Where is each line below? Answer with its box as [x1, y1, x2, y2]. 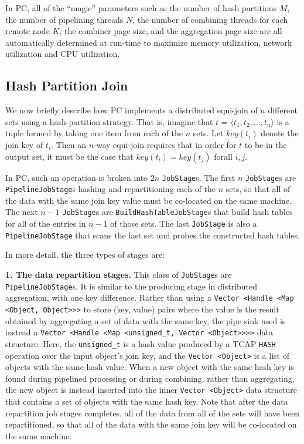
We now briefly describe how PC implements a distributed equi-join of [5, 104, 258, 116]
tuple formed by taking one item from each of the [5, 127, 183, 139]
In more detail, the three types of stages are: [5, 248, 165, 261]
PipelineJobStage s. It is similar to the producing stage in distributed [5, 280, 258, 292]
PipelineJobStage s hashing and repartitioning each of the [5, 183, 216, 195]
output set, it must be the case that [5, 150, 134, 162]
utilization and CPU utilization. [5, 48, 120, 60]
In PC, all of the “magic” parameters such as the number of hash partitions [5, 2, 277, 14]
